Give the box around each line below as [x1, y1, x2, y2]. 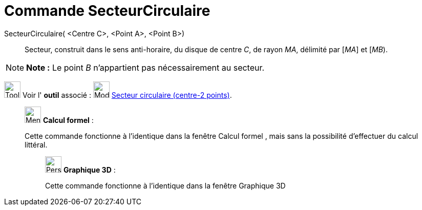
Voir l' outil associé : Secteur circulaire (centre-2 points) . [22, 90, 232, 99]
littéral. [25, 140, 48, 149]
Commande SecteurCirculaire [4, 2, 210, 19]
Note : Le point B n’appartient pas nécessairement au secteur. [26, 62, 265, 73]
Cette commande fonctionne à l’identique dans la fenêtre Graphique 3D [45, 181, 286, 190]
